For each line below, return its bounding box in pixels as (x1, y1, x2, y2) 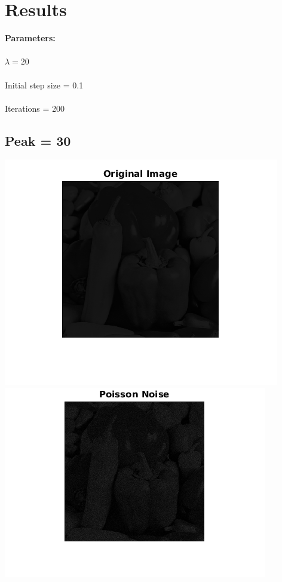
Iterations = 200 (5, 102, 65, 114)
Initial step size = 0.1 (5, 78, 84, 91)
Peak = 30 (5, 131, 71, 149)
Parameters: (5, 32, 56, 44)
